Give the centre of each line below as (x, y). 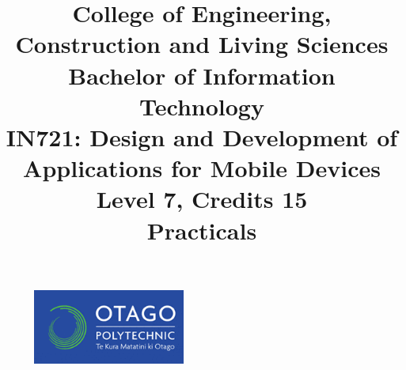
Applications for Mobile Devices (202, 168)
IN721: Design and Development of (202, 136)
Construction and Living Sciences (202, 44)
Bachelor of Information (202, 75)
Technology (202, 106)
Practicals (202, 230)
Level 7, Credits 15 (202, 199)
